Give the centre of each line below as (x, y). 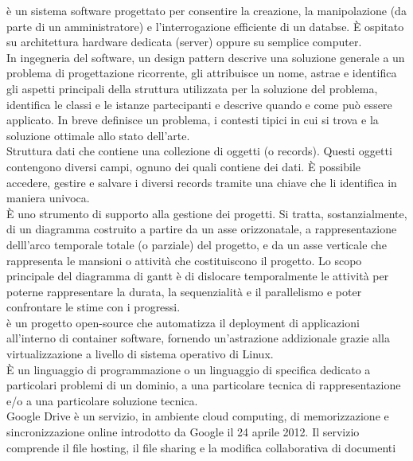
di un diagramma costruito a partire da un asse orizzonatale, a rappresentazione (202, 229)
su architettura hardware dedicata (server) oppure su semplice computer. (184, 42)
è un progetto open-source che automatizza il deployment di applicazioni (183, 322)
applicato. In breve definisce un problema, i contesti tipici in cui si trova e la (193, 120)
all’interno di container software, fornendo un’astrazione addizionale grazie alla (198, 338)
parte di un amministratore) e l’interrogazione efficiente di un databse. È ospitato (205, 26)
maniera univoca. (48, 198)
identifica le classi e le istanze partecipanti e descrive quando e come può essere (199, 104)
